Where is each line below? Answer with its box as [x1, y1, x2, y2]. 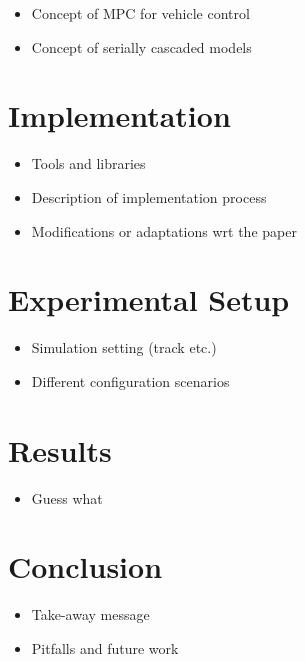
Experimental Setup [8, 279, 290, 320]
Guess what [31, 487, 103, 508]
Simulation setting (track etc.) [31, 337, 217, 358]
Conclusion [8, 546, 163, 587]
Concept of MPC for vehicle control [31, 3, 250, 23]
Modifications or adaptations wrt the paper [31, 220, 297, 241]
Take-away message [31, 604, 150, 625]
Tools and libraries [31, 153, 146, 174]
